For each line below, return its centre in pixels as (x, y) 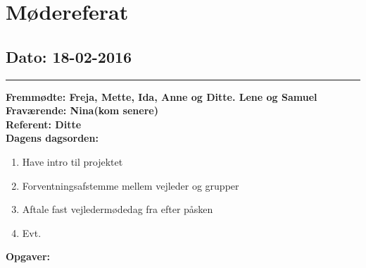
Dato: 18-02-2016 (69, 56)
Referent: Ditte (44, 124)
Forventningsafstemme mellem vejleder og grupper (131, 185)
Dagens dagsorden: (52, 138)
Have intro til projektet (72, 161)
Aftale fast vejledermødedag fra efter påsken (118, 209)
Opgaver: (28, 256)
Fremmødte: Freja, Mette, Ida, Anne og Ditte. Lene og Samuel (162, 96)
